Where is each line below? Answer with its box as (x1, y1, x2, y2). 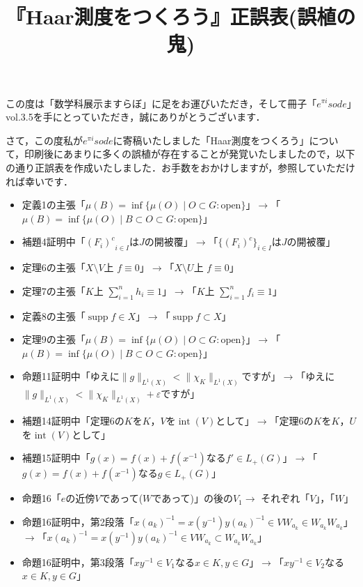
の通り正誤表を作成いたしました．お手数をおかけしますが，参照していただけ (6, 160, 355, 174)
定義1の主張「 (22, 197, 86, 212)
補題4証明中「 (22, 234, 86, 249)
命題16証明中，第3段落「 (22, 554, 134, 569)
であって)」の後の (152, 491, 233, 505)
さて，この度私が (6, 132, 83, 147)
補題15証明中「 (22, 450, 90, 465)
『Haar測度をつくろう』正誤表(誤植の (6, 2, 356, 31)
